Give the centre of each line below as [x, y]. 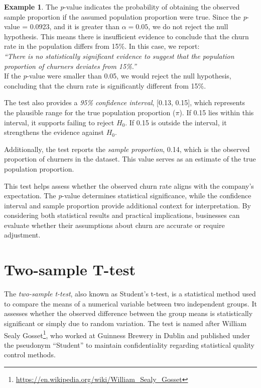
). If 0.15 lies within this [217, 112]
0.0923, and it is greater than [75, 26]
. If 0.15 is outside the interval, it [176, 122]
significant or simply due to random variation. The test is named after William [125, 323]
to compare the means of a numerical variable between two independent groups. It [130, 303]
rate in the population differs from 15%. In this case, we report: [102, 46]
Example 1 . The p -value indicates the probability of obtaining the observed [122, 7]
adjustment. [22, 235]
